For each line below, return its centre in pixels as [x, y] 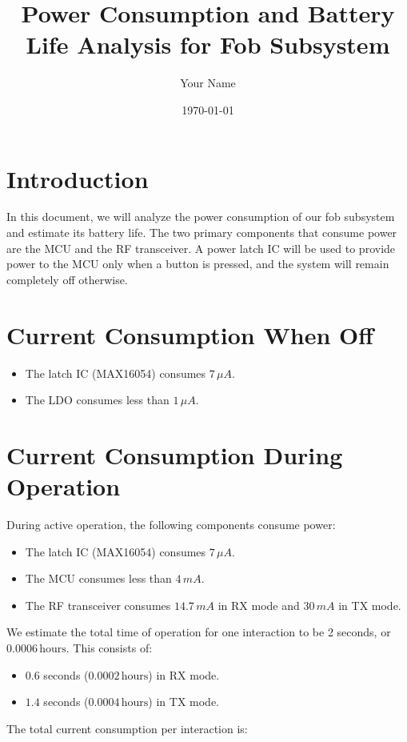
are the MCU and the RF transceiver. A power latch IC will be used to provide [201, 248]
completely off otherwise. [67, 279]
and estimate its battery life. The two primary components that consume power [202, 233]
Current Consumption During [175, 454]
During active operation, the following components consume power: [171, 525]
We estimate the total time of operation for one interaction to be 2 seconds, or [199, 632]
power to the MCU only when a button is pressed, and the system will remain [198, 264]
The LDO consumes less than [97, 400]
